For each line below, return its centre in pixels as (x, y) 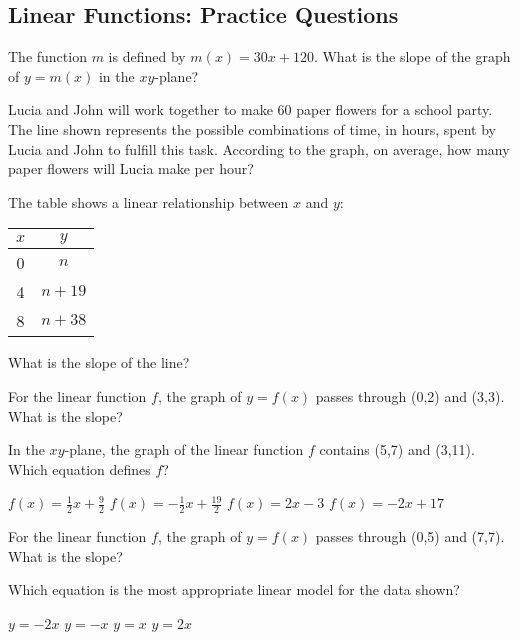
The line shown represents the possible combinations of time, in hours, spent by (252, 128)
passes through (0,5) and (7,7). (410, 536)
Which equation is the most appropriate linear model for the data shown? (234, 589)
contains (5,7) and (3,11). (397, 449)
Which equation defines (79, 468)
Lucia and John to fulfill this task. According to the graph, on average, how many (259, 148)
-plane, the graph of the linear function (184, 449)
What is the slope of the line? (99, 362)
